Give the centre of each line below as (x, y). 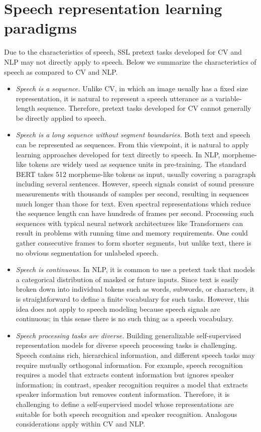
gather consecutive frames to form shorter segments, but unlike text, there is (134, 243)
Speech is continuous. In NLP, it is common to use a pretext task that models (135, 269)
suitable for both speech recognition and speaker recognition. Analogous (126, 414)
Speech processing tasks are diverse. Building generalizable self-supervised (128, 335)
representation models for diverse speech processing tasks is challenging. (126, 345)
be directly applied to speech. (61, 118)
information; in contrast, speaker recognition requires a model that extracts (132, 384)
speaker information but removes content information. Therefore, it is (123, 394)
